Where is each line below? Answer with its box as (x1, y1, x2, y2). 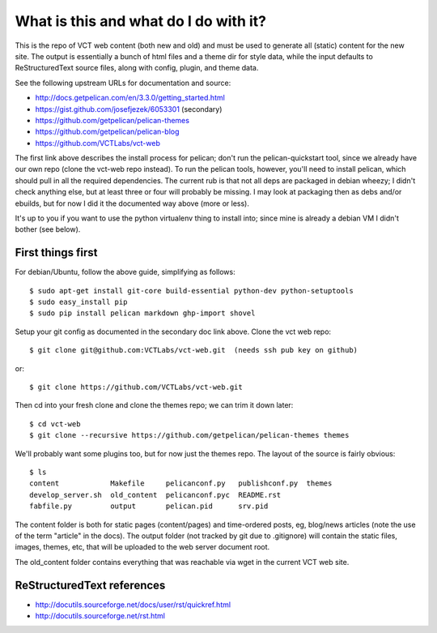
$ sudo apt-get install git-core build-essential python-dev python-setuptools (29, 286, 354, 295)
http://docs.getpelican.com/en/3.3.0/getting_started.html (35, 93, 226, 103)
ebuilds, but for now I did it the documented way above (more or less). (15, 199, 250, 208)
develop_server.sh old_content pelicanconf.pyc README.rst (29, 490, 282, 499)
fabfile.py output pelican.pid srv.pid (29, 502, 269, 511)
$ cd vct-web (29, 419, 81, 429)
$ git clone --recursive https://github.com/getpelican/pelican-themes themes (29, 430, 350, 440)
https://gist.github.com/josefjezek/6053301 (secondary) (35, 104, 223, 113)
